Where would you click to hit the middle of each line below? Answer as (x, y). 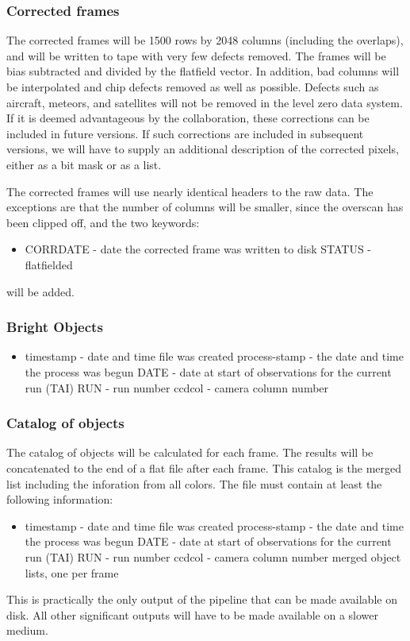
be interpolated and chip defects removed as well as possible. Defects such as (193, 87)
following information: (60, 499)
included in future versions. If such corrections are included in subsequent (185, 133)
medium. (27, 630)
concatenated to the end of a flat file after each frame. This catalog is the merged (204, 467)
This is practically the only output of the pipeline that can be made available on (202, 599)
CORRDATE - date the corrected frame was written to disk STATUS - (198, 249)
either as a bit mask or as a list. (84, 164)
